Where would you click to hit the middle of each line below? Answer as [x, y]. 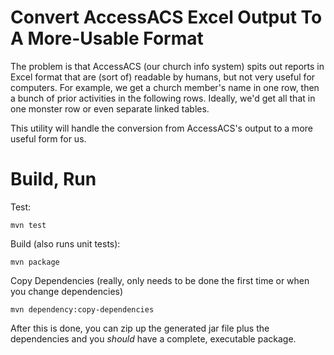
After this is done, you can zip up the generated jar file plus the [140, 328]
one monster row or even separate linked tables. [110, 108]
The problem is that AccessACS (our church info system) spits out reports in [167, 66]
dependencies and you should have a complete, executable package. [153, 338]
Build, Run [53, 179]
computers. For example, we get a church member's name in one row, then [165, 87]
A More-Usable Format [107, 38]
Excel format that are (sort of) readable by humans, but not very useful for [163, 77]
